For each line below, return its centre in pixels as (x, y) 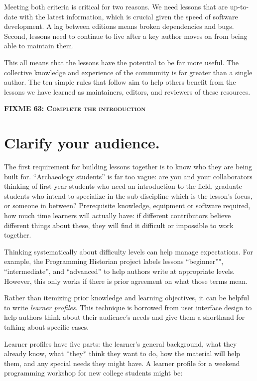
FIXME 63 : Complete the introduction (75, 108)
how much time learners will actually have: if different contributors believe (118, 215)
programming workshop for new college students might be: (93, 373)
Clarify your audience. (82, 143)
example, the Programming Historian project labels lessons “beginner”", (114, 261)
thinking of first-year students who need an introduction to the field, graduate (123, 186)
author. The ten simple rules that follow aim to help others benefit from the (120, 82)
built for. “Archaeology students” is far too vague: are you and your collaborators (128, 176)
